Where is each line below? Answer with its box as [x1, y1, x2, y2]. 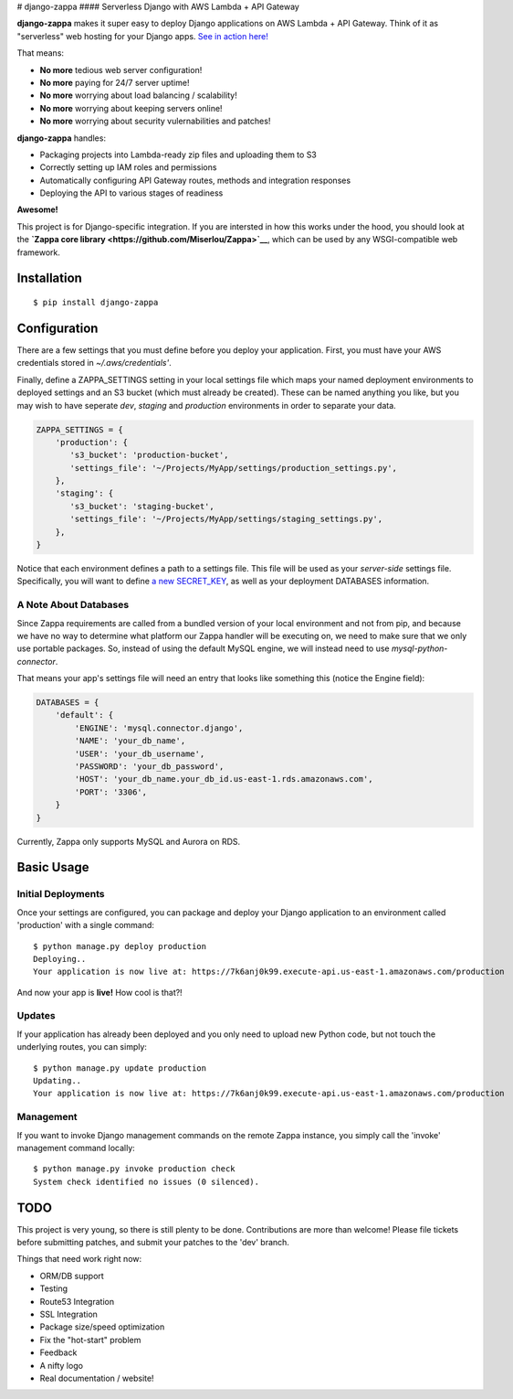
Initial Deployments [16, 888, 105, 901]
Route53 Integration [39, 1296, 114, 1307]
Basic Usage [16, 860, 89, 875]
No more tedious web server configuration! [39, 64, 203, 75]
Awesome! [16, 204, 58, 215]
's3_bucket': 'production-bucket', [69, 450, 229, 461]
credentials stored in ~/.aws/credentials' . [16, 358, 173, 368]
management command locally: [16, 1142, 136, 1153]
